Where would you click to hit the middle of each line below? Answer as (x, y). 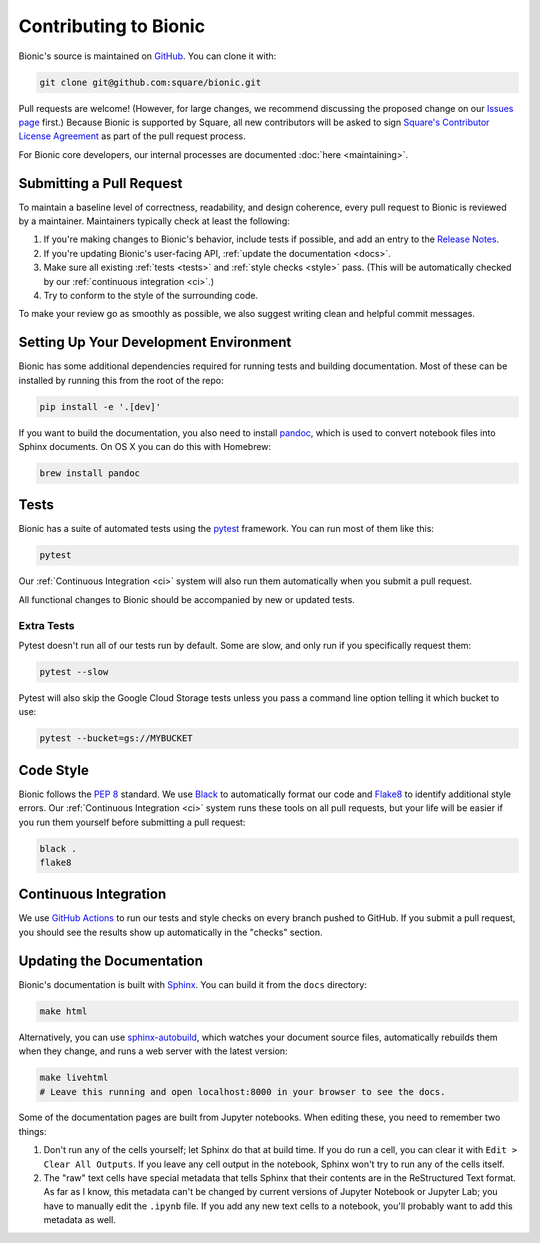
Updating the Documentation (111, 960)
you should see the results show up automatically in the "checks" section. (171, 932)
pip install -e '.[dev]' (100, 406)
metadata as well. (80, 1220)
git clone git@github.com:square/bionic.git (150, 82)
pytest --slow (74, 671)
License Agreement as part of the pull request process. (132, 136)
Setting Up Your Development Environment (155, 342)
